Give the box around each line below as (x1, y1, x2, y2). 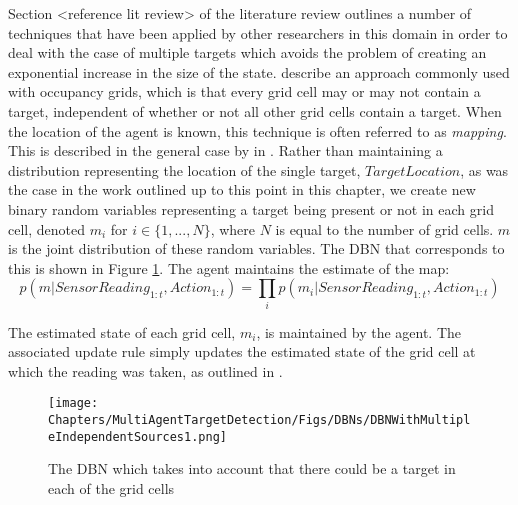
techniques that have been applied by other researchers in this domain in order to (8, 22, 508, 43)
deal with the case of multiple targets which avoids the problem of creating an (8, 42, 487, 63)
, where (210, 218, 255, 239)
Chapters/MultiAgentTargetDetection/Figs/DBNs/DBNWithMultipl (48, 413, 471, 428)
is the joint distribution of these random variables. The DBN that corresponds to (8, 238, 505, 259)
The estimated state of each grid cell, (8, 321, 236, 342)
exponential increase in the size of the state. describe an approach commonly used (8, 61, 510, 82)
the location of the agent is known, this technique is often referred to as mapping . (8, 120, 507, 141)
